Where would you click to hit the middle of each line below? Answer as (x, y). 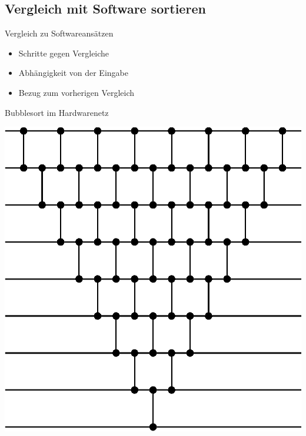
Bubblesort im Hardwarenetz (57, 112)
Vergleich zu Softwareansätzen (59, 33)
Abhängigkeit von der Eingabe (73, 73)
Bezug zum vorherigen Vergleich (76, 92)
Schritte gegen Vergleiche (64, 53)
